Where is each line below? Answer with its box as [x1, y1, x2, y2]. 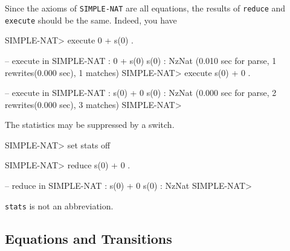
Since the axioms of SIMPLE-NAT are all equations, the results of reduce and [5, 2, 286, 14]
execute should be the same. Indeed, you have [5, 13, 177, 26]
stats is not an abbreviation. [5, 199, 114, 212]
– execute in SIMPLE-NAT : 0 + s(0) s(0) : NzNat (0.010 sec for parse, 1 [5, 54, 277, 66]
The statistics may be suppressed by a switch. [5, 118, 175, 131]
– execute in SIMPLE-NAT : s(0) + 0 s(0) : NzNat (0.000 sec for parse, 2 [5, 86, 277, 99]
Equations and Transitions [5, 229, 172, 247]
